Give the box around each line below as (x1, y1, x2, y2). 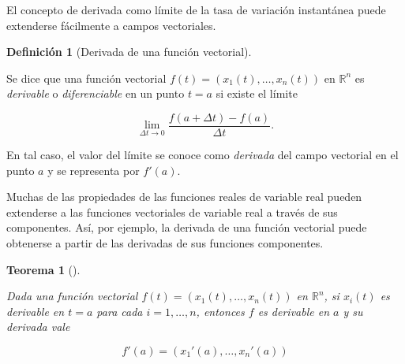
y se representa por (47, 162, 140, 178)
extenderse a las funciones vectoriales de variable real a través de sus (6, 203, 338, 220)
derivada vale (6, 318, 70, 335)
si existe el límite (216, 85, 298, 102)
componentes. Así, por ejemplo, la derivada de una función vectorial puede (6, 219, 367, 236)
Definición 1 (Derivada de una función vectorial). (6, 43, 252, 60)
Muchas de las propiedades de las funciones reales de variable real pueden (6, 188, 362, 205)
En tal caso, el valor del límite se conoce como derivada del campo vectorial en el (6, 147, 399, 163)
